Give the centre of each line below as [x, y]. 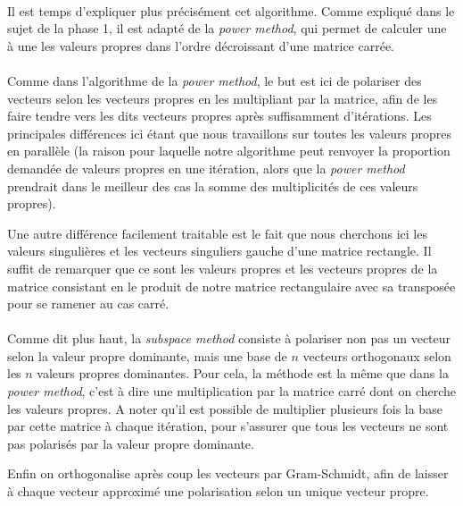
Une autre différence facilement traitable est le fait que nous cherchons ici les [217, 233]
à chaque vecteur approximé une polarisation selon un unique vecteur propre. [218, 491]
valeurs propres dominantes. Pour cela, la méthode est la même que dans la [243, 373]
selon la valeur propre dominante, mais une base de [147, 355]
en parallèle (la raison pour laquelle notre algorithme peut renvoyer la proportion [229, 151]
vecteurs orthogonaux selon [377, 355]
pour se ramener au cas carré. [88, 304]
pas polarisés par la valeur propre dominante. [131, 443]
